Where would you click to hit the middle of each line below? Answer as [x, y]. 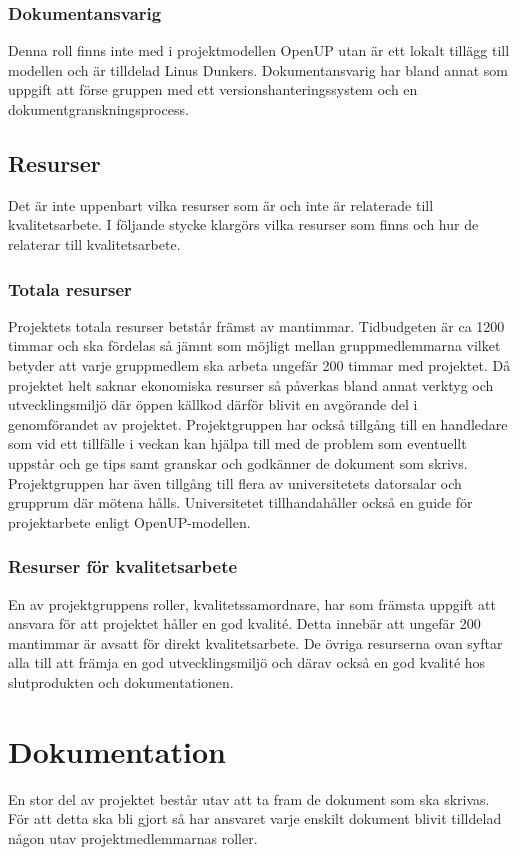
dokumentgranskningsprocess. [98, 109]
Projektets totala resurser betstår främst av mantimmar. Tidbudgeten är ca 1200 [256, 325]
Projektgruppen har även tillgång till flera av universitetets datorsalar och [235, 482]
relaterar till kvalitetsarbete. [94, 243]
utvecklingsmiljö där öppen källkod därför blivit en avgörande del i [213, 404]
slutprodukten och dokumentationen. [121, 681]
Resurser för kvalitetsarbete [123, 566]
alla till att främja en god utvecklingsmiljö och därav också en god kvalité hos [247, 662]
